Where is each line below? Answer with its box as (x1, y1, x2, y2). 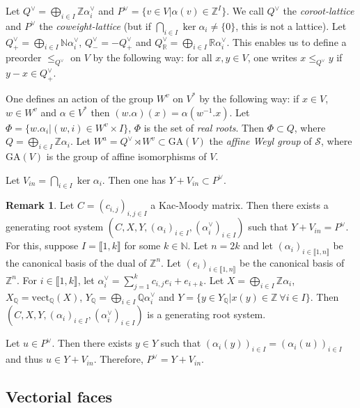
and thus (6, 352, 43, 366)
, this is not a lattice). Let (235, 18, 347, 33)
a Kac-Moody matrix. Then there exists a (150, 198, 329, 212)
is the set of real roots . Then (143, 120, 264, 134)
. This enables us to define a (226, 34, 347, 49)
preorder (6, 50, 42, 65)
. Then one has (102, 172, 166, 187)
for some (124, 238, 161, 253)
